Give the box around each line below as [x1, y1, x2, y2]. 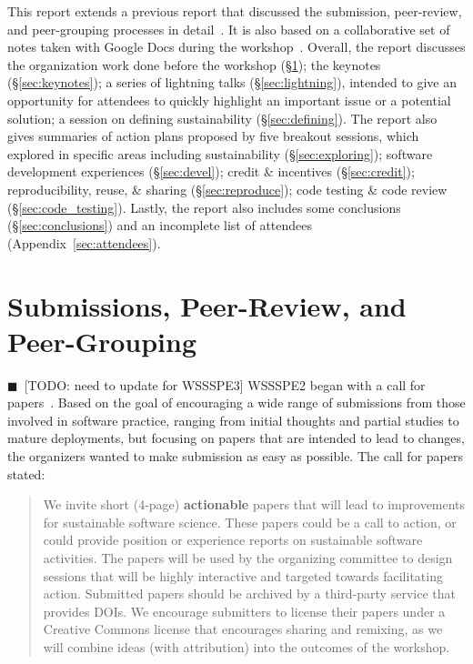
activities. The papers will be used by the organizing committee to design [43, 548, 453, 567]
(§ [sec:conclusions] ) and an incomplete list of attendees [7, 216, 312, 235]
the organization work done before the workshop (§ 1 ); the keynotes [7, 55, 381, 74]
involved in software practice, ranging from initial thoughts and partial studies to [7, 410, 459, 429]
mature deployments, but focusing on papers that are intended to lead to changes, [7, 428, 465, 448]
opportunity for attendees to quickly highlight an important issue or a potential [7, 90, 451, 109]
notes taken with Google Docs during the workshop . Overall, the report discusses [7, 37, 466, 56]
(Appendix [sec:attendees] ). [7, 233, 161, 252]
